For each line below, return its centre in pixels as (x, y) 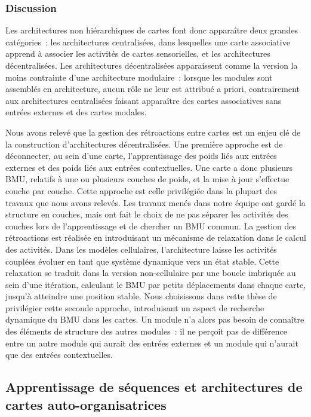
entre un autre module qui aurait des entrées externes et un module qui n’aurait (152, 343)
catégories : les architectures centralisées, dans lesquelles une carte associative (148, 42)
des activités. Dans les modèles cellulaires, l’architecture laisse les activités (141, 249)
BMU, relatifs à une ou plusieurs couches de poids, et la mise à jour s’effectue (147, 179)
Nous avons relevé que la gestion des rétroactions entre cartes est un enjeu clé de (153, 132)
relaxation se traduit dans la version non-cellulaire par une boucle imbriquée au (151, 273)
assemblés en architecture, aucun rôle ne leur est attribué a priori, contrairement (153, 89)
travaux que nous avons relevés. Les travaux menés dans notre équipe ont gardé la (155, 202)
